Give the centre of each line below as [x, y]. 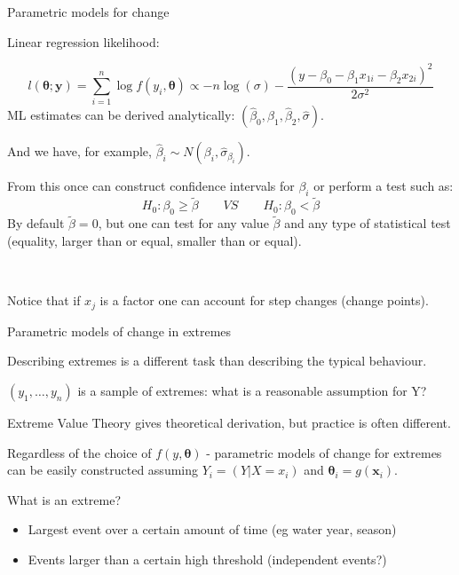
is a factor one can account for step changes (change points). [264, 300]
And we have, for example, [79, 151]
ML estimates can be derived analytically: [121, 115]
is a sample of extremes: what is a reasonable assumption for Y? [252, 390]
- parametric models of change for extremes [324, 452]
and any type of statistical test [368, 223]
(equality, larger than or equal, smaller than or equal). [154, 241]
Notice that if [44, 300]
